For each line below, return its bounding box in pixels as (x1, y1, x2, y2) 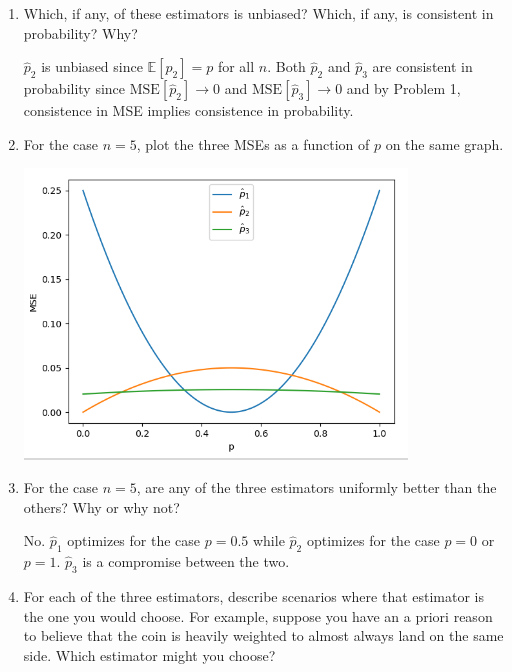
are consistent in (372, 56, 473, 77)
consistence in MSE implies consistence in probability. (23, 100, 354, 121)
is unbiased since (41, 56, 143, 77)
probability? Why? (23, 22, 138, 43)
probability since (23, 78, 126, 99)
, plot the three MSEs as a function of (136, 133, 370, 154)
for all (217, 56, 255, 77)
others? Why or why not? (23, 496, 180, 517)
